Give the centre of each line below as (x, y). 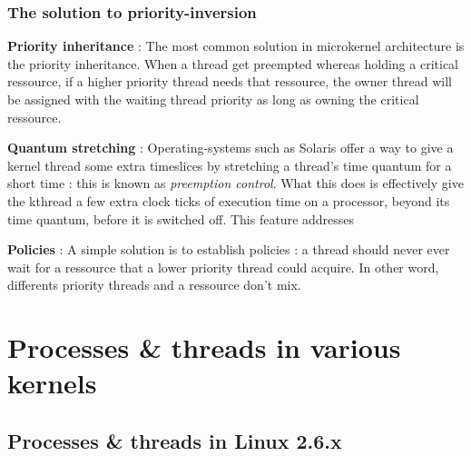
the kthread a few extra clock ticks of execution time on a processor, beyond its (229, 200)
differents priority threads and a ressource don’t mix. (154, 285)
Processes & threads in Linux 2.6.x (175, 440)
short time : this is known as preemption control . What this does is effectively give (235, 183)
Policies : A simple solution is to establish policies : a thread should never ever (229, 249)
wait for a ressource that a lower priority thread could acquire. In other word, (223, 267)
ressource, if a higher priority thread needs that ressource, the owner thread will (230, 81)
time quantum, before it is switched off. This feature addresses (181, 218)
